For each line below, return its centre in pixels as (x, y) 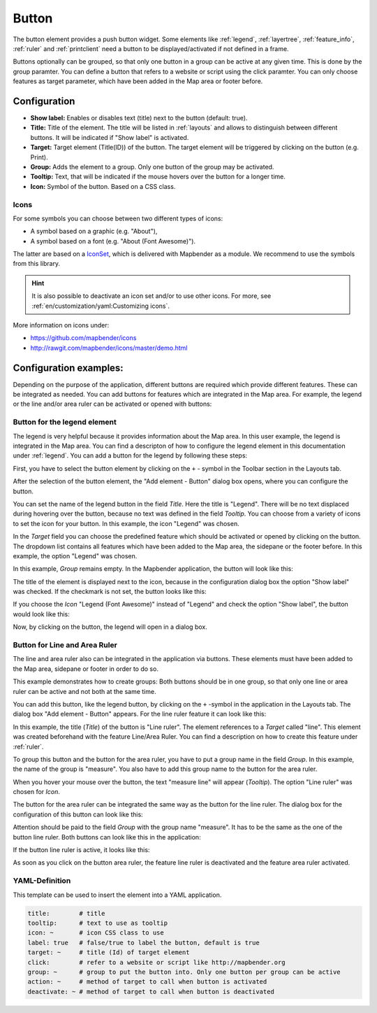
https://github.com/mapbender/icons (83, 338)
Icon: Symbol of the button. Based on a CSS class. (103, 186)
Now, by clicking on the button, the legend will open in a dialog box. (110, 627)
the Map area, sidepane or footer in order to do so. (86, 669)
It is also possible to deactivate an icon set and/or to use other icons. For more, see (151, 296)
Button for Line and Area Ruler (65, 645)
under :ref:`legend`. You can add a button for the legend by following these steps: (130, 455)
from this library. (37, 264)
